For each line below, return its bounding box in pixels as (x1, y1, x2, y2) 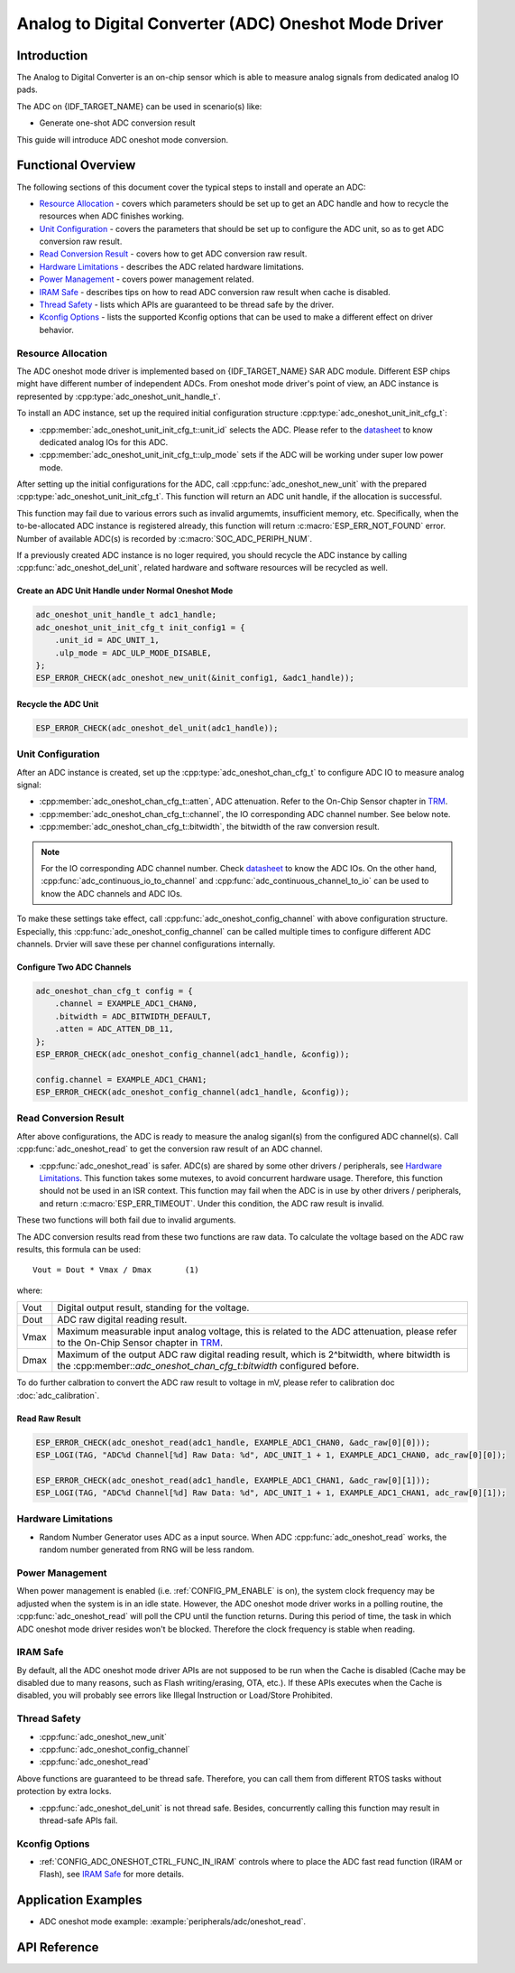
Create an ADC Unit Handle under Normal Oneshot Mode (16, 585, 234, 596)
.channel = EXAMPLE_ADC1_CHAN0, (54, 999, 198, 1009)
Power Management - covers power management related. (39, 274, 254, 284)
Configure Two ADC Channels (16, 962, 132, 973)
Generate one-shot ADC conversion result (39, 117, 196, 128)
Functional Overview (16, 158, 136, 173)
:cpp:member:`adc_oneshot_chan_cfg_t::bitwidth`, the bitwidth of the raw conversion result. (39, 822, 381, 833)
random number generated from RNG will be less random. (39, 1544, 254, 1555)
